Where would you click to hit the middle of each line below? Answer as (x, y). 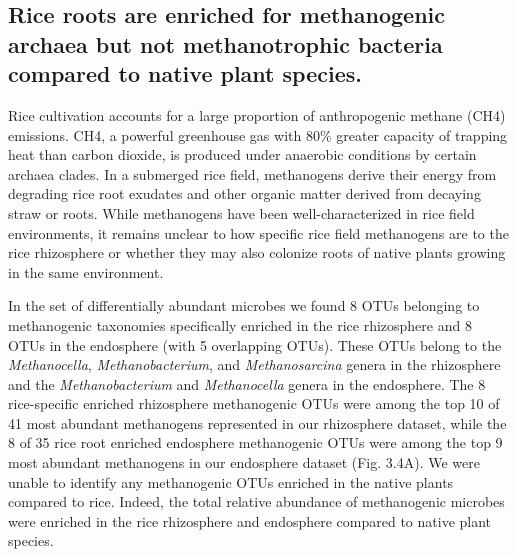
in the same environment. (86, 271)
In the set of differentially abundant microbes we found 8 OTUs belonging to (244, 305)
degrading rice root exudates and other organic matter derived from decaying (244, 193)
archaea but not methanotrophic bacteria (225, 43)
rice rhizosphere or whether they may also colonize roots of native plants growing (257, 252)
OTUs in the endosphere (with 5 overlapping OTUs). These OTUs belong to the (255, 344)
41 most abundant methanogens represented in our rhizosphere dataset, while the (257, 422)
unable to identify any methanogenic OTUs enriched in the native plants (231, 481)
